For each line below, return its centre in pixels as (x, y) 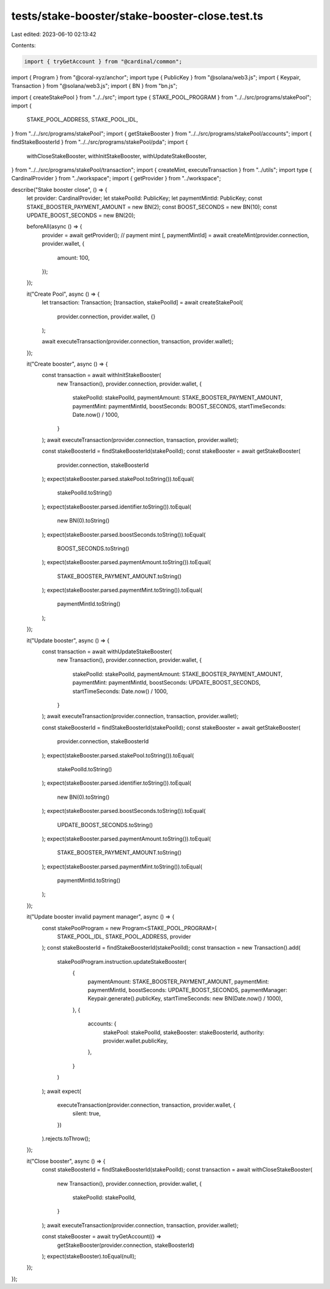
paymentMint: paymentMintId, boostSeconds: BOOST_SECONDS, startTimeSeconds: (179, 406)
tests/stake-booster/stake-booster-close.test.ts (137, 16)
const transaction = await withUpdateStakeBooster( (107, 652)
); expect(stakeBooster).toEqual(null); (89, 1256)
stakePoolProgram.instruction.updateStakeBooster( (122, 961)
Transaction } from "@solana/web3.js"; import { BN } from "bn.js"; (94, 86)
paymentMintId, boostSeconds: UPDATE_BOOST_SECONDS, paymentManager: (187, 990)
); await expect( (62, 1091)
